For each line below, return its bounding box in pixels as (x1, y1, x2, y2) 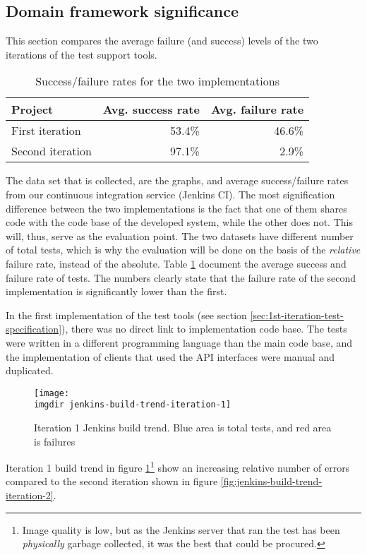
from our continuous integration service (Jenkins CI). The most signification (6, 186, 335, 201)
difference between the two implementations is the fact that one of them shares (6, 201, 347, 215)
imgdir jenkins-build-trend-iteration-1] (34, 400, 231, 410)
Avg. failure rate (210, 101, 304, 118)
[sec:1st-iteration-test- (250, 307, 344, 322)
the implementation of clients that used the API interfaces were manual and (6, 349, 335, 364)
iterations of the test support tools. (6, 47, 157, 61)
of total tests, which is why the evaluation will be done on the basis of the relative (6, 242, 361, 257)
